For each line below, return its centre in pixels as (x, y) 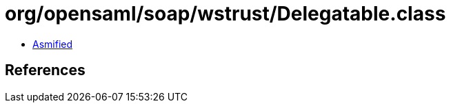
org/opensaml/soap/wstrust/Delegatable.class (226, 14)
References (45, 70)
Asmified (53, 44)
